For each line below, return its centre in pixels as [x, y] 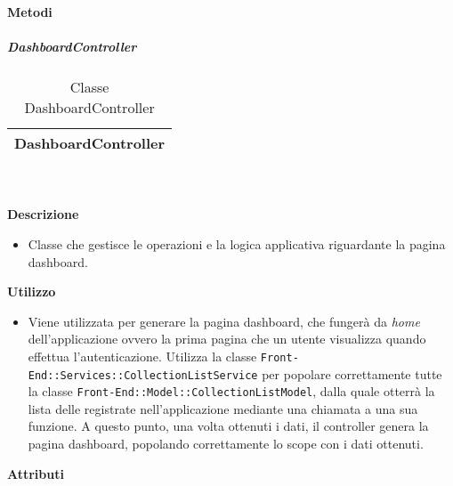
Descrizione [43, 214]
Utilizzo [32, 292]
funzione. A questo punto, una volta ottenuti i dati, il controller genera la [228, 426]
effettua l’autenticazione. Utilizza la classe [142, 356]
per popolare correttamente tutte [352, 373]
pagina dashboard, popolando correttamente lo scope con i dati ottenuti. [226, 444]
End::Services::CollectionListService [143, 375]
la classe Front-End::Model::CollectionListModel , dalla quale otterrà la [231, 391]
